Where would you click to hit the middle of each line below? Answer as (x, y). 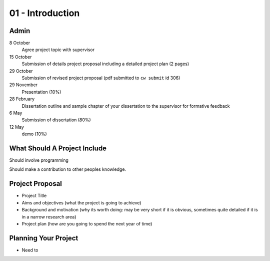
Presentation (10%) (41, 92)
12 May (17, 127)
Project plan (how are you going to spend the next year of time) (87, 223)
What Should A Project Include (58, 148)
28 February (22, 99)
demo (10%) (34, 134)
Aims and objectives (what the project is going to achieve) (81, 202)
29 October (21, 71)
